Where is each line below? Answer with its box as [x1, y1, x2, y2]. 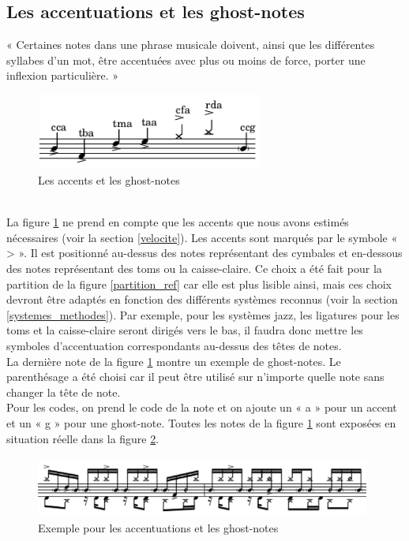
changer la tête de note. [6, 383, 121, 400]
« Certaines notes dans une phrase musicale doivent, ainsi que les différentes [6, 36, 375, 53]
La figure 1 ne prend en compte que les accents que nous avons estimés [6, 214, 349, 230]
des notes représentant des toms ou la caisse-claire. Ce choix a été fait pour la [6, 260, 382, 277]
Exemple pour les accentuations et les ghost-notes [38, 520, 279, 536]
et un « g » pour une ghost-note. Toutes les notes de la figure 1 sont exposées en [6, 414, 396, 431]
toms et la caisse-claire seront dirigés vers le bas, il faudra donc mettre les [6, 322, 363, 338]
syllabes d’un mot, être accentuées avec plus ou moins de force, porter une [6, 51, 366, 68]
